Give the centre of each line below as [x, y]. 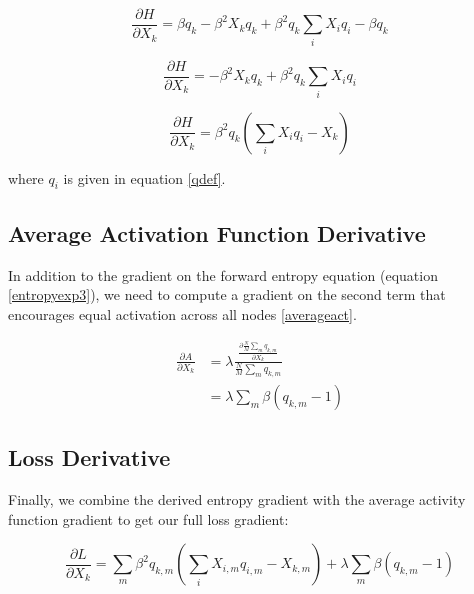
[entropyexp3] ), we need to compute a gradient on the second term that [227, 294]
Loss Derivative [89, 457]
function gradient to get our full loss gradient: [148, 518]
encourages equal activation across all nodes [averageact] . [182, 313]
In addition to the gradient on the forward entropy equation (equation [223, 274]
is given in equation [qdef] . [144, 177]
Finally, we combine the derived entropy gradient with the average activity [237, 499]
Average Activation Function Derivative [217, 232]
